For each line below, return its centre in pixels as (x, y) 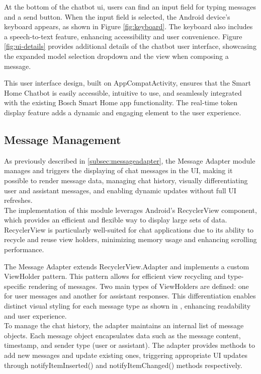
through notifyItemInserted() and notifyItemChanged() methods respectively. (123, 365)
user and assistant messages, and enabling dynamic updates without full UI (120, 190)
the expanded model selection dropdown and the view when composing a (116, 56)
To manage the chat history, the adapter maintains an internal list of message (124, 325)
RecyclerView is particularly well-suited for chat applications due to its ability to (129, 229)
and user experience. (35, 315)
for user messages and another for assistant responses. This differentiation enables (130, 296)
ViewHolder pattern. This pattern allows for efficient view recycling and (115, 276)
